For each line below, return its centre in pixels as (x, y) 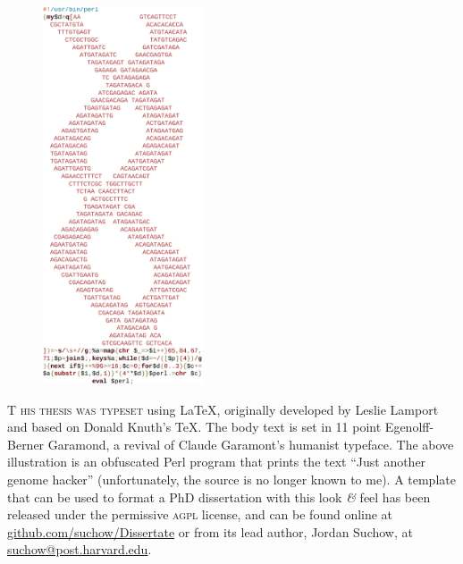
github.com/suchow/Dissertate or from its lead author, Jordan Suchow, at (210, 531)
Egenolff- (409, 427)
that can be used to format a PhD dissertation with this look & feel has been (219, 497)
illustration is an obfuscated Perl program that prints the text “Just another (217, 462)
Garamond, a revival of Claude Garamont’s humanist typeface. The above (251, 444)
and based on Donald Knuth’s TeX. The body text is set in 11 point (194, 427)
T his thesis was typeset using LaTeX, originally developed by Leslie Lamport (223, 409)
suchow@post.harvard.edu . (80, 549)
